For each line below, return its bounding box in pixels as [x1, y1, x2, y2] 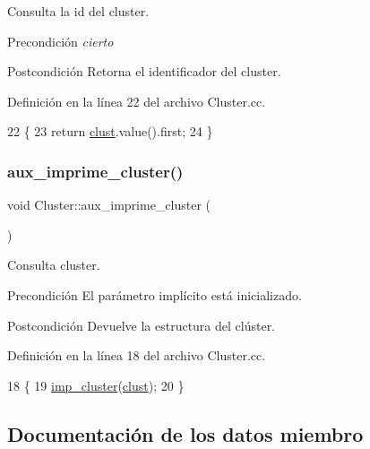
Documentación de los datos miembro [7, 419, 364, 447]
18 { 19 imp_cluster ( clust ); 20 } [7, 376, 185, 394]
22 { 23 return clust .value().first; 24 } [7, 122, 213, 141]
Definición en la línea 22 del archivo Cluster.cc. [7, 91, 266, 110]
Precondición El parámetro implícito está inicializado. [7, 285, 302, 304]
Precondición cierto [7, 31, 114, 50]
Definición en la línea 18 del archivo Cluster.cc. [7, 346, 266, 365]
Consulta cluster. [7, 255, 100, 274]
